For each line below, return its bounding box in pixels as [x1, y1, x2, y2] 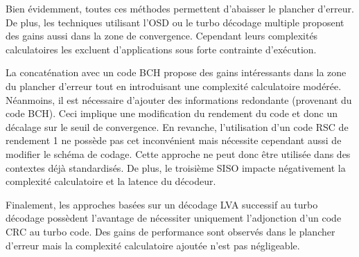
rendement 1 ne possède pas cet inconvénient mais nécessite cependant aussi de [6, 133, 342, 148]
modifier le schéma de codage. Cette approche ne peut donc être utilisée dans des [6, 146, 351, 161]
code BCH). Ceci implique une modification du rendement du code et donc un [6, 106, 338, 121]
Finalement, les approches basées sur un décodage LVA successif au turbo [6, 197, 318, 211]
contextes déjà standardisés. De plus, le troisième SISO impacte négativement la [6, 160, 346, 175]
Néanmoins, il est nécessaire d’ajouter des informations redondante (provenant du [6, 92, 352, 107]
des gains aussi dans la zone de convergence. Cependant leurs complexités [6, 28, 318, 43]
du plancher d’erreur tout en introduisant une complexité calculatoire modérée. [6, 78, 342, 93]
